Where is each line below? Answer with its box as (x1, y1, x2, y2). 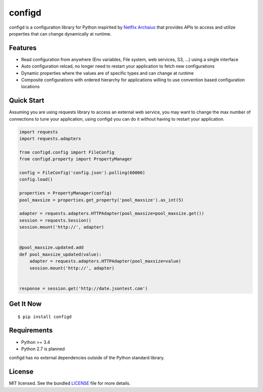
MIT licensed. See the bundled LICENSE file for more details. (9, 380, 131, 386)
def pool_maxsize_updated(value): (19, 251, 102, 257)
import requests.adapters (19, 136, 81, 142)
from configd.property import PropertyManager (19, 156, 132, 162)
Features (9, 44, 37, 52)
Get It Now (9, 300, 42, 308)
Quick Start (9, 96, 44, 105)
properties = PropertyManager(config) (19, 190, 112, 196)
